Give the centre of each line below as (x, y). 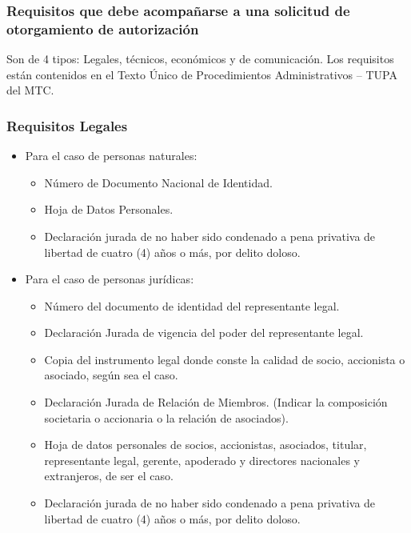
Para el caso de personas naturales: (111, 156)
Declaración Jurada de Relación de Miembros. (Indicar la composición (216, 402)
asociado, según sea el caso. (111, 375)
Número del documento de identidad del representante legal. (192, 305)
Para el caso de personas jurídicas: (110, 279)
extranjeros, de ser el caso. (109, 476)
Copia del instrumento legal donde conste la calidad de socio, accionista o (225, 359)
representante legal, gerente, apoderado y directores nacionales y (202, 460)
